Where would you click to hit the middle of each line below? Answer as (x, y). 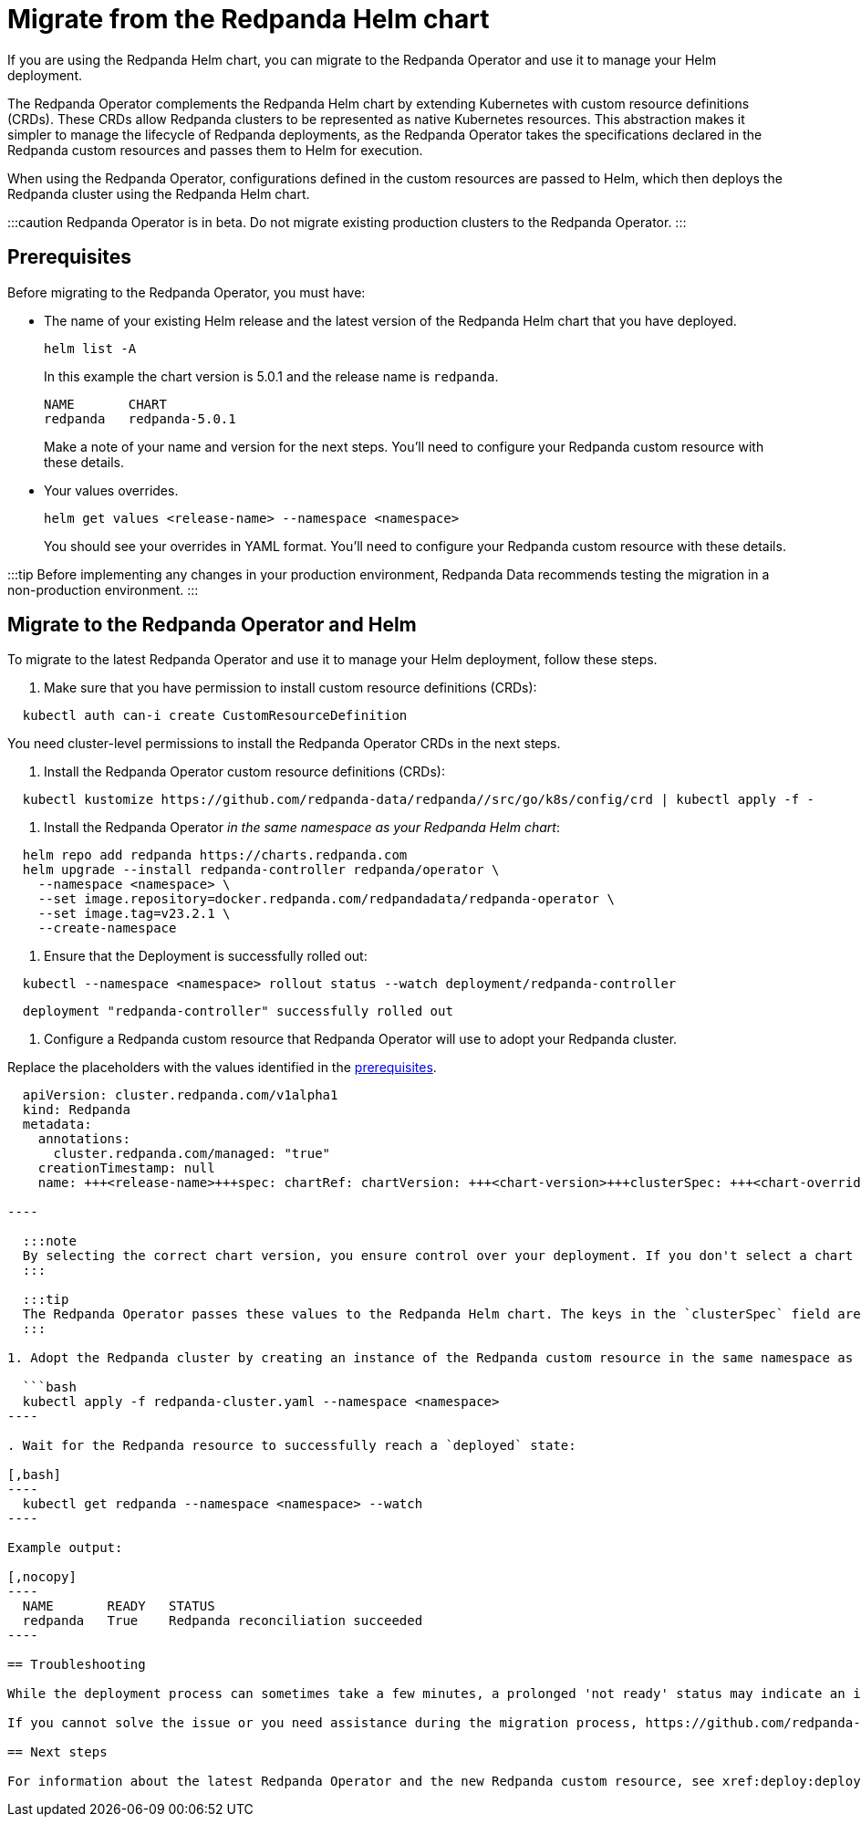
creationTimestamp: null (126, 1168)
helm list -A (90, 348)
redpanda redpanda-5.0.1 (140, 418)
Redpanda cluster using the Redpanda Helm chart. (159, 193)
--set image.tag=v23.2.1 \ (134, 914)
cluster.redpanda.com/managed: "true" (192, 1154)
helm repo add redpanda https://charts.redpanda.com (215, 855)
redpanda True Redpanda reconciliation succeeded (223, 1621)
